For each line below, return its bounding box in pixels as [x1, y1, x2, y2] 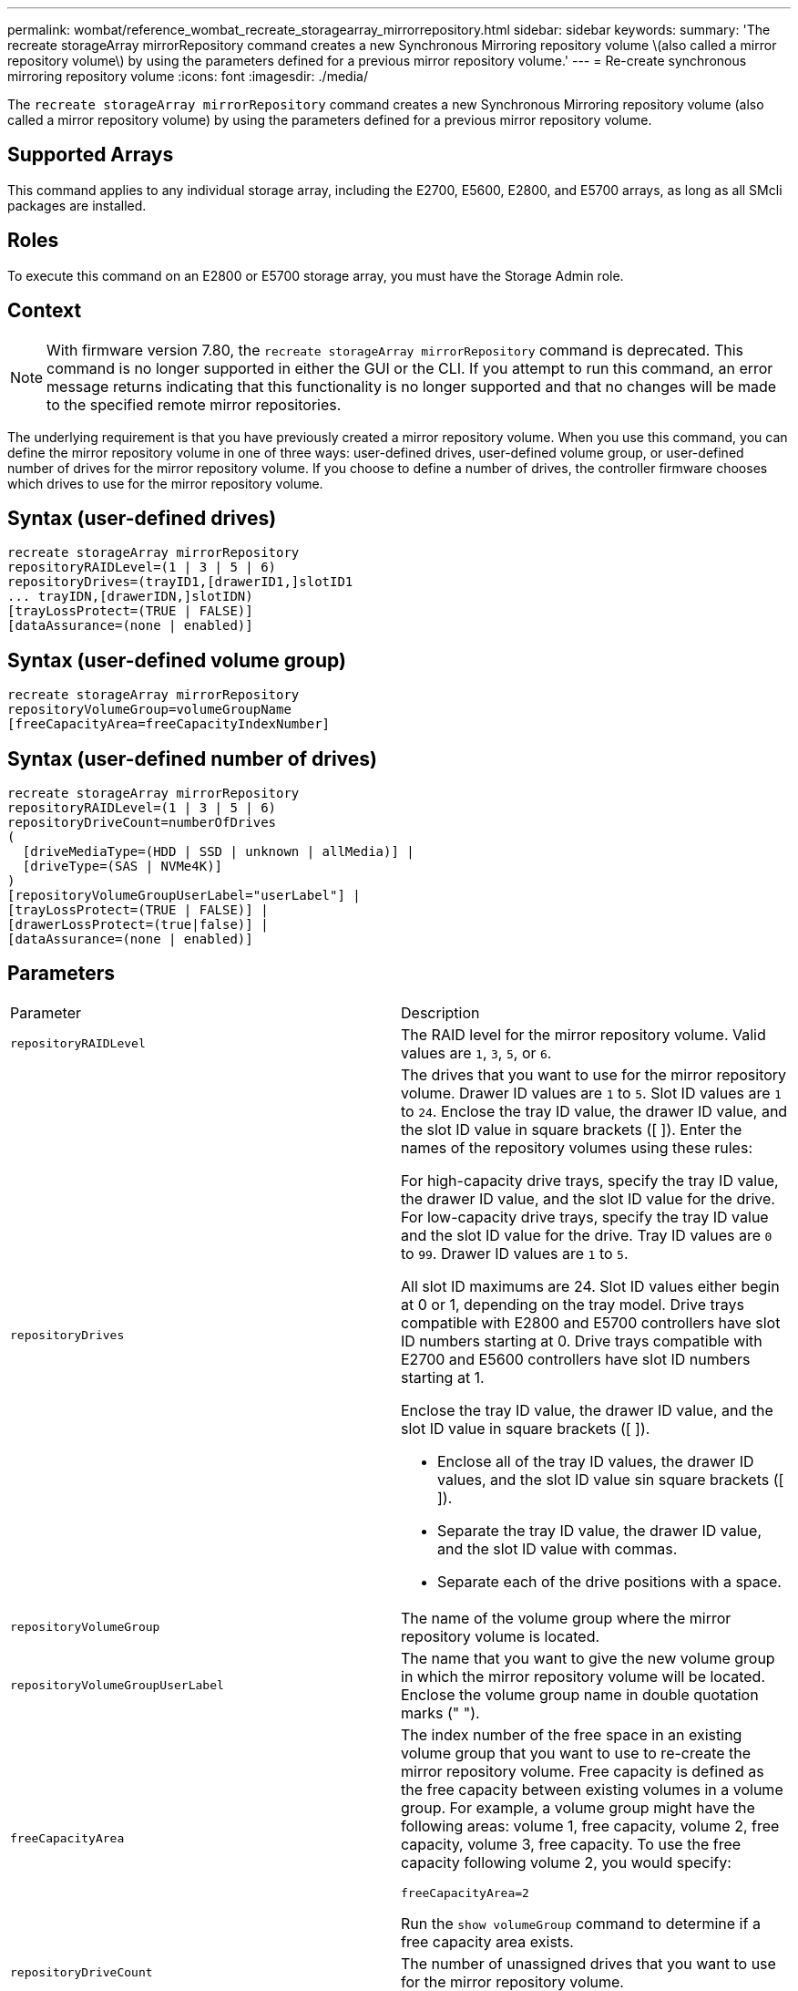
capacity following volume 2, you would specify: [401, 1852, 731, 1872]
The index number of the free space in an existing [401, 1725, 742, 1744]
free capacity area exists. [401, 1932, 574, 1951]
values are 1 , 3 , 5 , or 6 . [401, 1043, 552, 1062]
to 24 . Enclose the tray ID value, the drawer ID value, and [401, 1101, 788, 1120]
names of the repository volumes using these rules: [401, 1138, 752, 1157]
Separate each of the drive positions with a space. [437, 1572, 782, 1591]
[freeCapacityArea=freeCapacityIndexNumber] [7, 717, 331, 732]
